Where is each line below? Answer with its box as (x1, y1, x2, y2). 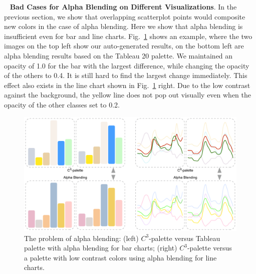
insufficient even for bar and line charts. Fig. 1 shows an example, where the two (4, 30, 252, 41)
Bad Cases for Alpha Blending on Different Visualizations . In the (10, 1, 237, 11)
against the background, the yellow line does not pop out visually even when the (4, 89, 251, 100)
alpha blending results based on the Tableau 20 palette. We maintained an (4, 50, 233, 60)
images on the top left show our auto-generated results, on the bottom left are (4, 40, 244, 51)
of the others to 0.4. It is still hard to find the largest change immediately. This (4, 70, 247, 80)
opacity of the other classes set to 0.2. (4, 99, 120, 109)
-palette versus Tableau (149, 232, 220, 243)
